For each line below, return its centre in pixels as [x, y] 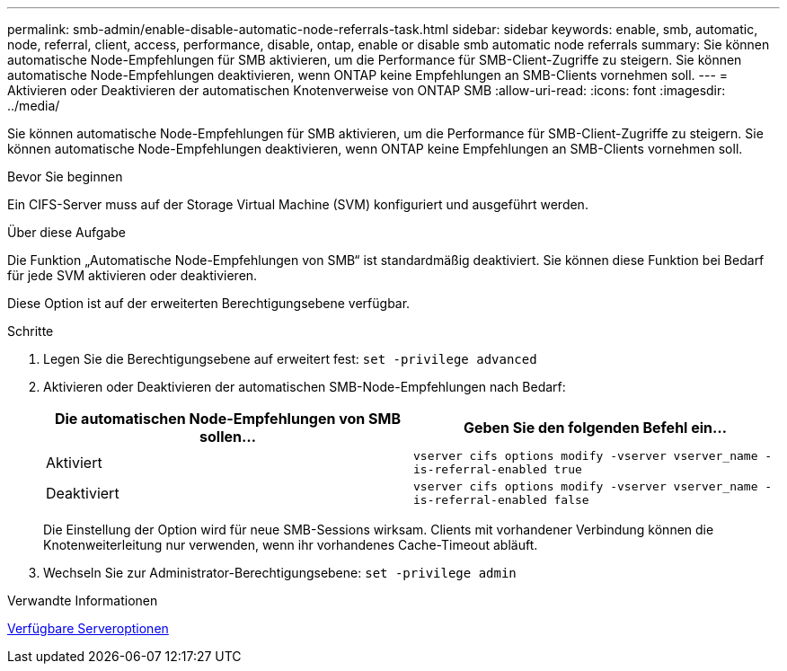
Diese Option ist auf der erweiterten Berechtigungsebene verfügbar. [209, 303]
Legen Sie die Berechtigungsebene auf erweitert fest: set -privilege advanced [290, 359]
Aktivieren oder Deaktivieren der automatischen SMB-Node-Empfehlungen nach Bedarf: [305, 387]
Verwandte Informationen [83, 600]
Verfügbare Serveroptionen [88, 628]
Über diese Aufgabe [66, 232]
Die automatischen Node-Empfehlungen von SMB [228, 419]
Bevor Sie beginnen [65, 177]
